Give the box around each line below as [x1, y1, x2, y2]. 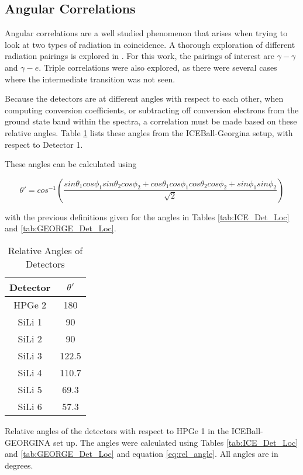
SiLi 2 [18, 331, 42, 345]
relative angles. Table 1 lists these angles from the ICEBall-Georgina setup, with [5, 126, 293, 138]
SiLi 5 [18, 382, 42, 396]
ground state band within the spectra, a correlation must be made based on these [5, 115, 297, 127]
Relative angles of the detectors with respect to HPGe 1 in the [5, 424, 229, 436]
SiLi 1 [18, 314, 42, 328]
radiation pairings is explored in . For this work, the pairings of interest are [5, 50, 274, 62]
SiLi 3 [18, 348, 42, 362]
